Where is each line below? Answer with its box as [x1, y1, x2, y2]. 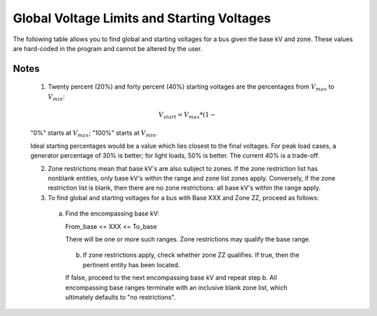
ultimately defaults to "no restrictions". [65, 293, 176, 301]
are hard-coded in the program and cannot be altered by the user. [13, 44, 202, 52]
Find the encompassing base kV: [65, 209, 160, 218]
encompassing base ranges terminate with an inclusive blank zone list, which [65, 283, 288, 292]
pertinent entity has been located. [82, 260, 181, 269]
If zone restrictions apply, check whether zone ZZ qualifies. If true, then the [82, 251, 300, 259]
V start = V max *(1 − [158, 110, 216, 120]
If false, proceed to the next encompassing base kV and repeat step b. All [65, 273, 277, 282]
